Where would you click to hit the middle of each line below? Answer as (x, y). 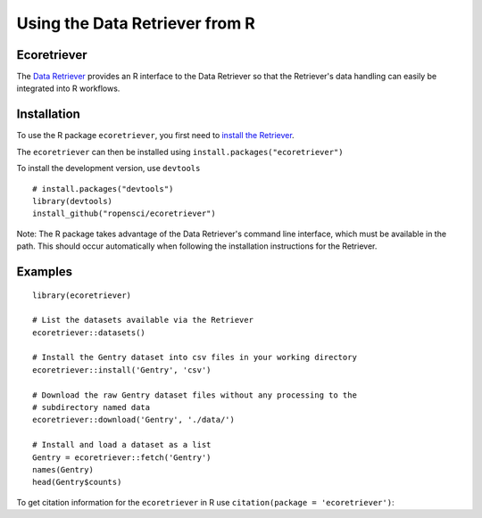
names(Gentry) (63, 469)
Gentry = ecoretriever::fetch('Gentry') (122, 457)
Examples (45, 271)
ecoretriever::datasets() (89, 333)
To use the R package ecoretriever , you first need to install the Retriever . (155, 136)
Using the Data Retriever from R (136, 23)
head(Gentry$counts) (77, 482)
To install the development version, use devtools (108, 169)
